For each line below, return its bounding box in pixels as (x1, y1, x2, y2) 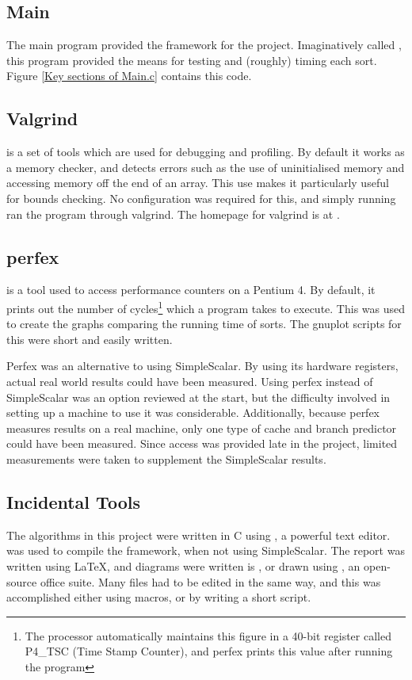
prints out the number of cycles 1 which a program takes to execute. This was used (6, 297, 406, 316)
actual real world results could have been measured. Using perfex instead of (6, 372, 373, 389)
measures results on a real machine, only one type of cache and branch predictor (6, 419, 397, 436)
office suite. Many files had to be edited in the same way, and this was (40, 573, 381, 590)
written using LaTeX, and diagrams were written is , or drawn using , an (6, 557, 360, 574)
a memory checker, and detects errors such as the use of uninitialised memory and (6, 159, 405, 175)
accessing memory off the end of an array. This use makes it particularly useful (6, 174, 389, 191)
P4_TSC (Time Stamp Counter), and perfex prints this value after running (25, 643, 393, 659)
